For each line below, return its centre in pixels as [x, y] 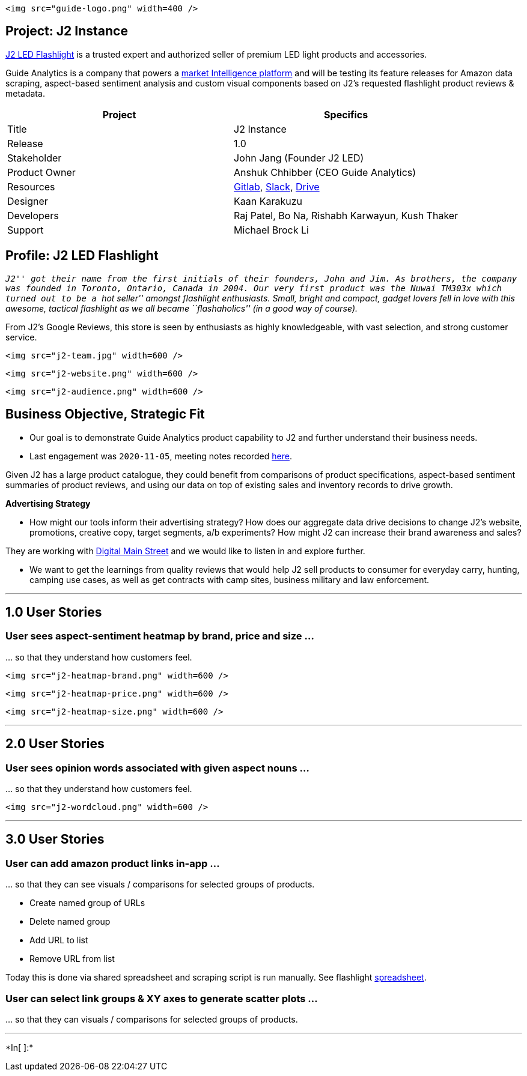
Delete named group [70, 922]
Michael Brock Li [271, 230]
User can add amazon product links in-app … [113, 863]
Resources [31, 186]
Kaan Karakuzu [268, 201]
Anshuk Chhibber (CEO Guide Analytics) [325, 172]
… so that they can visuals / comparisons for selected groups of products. [152, 1019]
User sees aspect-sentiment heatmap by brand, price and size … [160, 636]
